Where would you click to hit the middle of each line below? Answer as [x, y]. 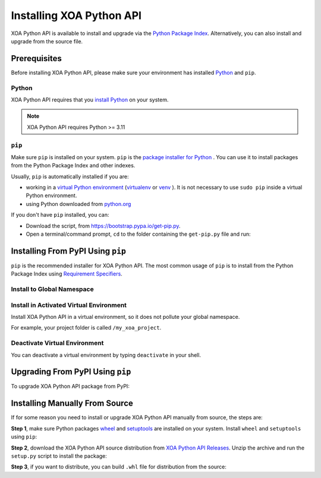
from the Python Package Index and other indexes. [73, 166]
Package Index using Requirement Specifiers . [67, 274]
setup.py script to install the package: [59, 456]
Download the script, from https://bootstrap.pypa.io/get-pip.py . [103, 226]
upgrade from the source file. [47, 41]
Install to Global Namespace [53, 289]
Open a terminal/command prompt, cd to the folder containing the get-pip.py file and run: [138, 234]
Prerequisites [36, 58]
